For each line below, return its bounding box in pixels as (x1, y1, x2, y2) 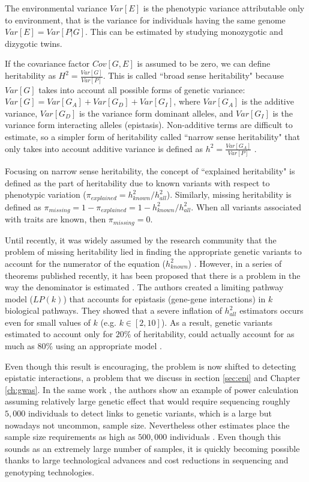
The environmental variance (5, 2, 107, 14)
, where (173, 95, 200, 108)
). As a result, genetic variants (161, 316, 272, 328)
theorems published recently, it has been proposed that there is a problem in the (5, 269, 301, 281)
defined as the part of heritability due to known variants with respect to (5, 176, 270, 189)
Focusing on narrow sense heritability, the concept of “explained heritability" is (5, 165, 295, 177)
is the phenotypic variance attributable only (143, 2, 305, 14)
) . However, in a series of (188, 257, 282, 269)
